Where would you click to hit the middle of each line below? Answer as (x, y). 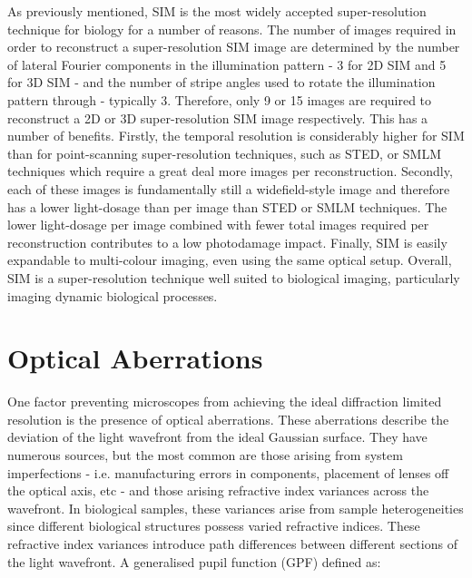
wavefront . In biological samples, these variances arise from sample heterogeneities (236, 508)
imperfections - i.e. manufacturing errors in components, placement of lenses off (228, 472)
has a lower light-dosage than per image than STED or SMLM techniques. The (227, 206)
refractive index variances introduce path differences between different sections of (232, 543)
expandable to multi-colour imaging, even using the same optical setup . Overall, (230, 260)
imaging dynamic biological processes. (113, 295)
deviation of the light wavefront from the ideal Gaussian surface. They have (217, 437)
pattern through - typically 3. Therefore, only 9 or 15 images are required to (220, 99)
